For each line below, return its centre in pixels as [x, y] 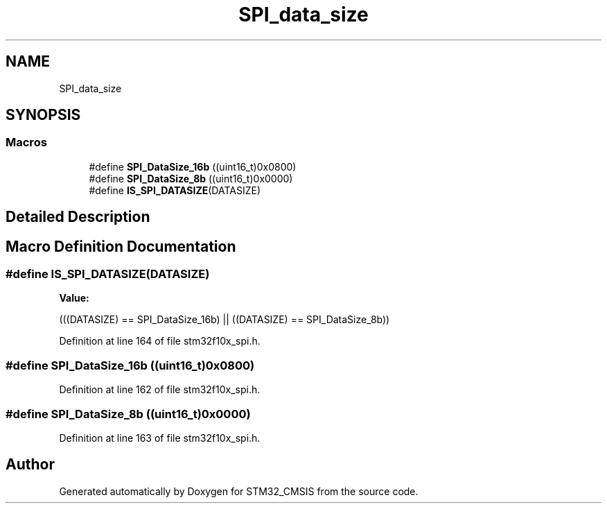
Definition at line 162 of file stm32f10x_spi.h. [160, 390]
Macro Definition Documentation [121, 246]
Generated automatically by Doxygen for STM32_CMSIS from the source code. [239, 491]
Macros [26, 143]
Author [30, 465]
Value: [74, 298]
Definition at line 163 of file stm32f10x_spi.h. [160, 438]
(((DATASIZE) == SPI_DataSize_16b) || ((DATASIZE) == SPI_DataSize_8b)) [225, 320]
